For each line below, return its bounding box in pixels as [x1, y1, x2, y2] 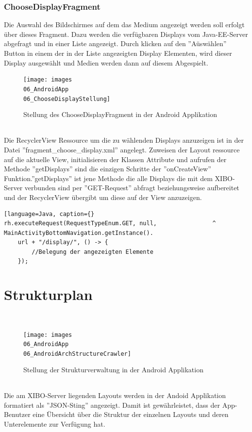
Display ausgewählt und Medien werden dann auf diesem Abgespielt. [4, 57, 208, 67]
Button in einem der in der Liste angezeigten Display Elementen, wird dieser [4, 48, 232, 58]
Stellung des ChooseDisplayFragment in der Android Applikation [23, 109, 218, 119]
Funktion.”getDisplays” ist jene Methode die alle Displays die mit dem [4, 173, 213, 183]
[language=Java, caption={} [4, 210, 95, 217]
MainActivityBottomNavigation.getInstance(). [4, 229, 153, 236]
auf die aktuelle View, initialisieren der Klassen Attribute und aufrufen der [4, 154, 227, 164]
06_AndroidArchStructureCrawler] [23, 350, 131, 358]
